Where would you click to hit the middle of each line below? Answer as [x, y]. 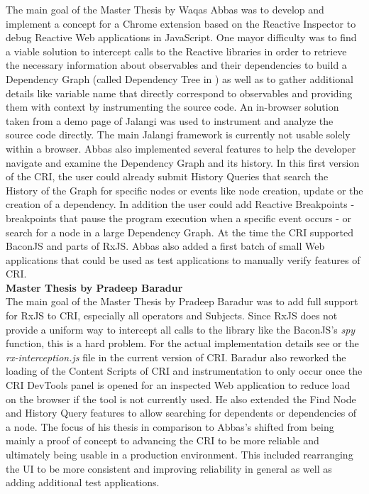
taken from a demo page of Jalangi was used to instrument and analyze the [170, 120]
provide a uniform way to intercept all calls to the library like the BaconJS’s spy [181, 329]
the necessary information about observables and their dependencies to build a [176, 65]
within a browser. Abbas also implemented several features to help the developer [181, 148]
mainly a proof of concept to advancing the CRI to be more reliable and [163, 440]
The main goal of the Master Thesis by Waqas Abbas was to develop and [165, 9]
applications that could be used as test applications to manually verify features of [183, 259]
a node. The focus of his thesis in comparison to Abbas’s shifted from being [170, 426]
